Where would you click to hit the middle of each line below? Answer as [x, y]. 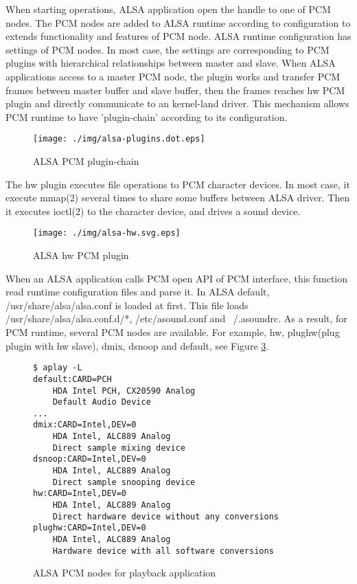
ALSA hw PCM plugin [81, 255]
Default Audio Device [102, 402]
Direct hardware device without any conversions [165, 516]
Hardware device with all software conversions [163, 551]
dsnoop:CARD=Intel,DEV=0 [90, 459]
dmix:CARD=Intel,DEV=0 [85, 425]
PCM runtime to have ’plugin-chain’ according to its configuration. [147, 116]
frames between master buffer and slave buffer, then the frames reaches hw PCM [175, 90]
